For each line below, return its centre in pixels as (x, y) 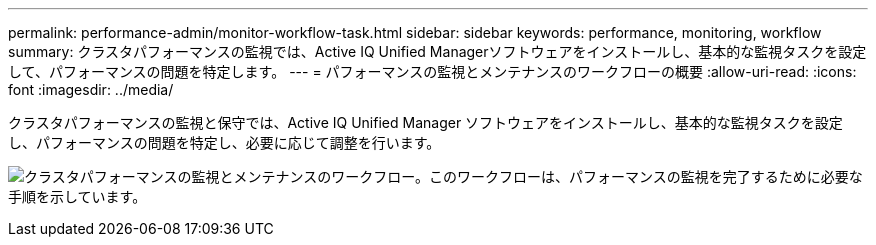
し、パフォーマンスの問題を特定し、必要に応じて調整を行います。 (224, 142)
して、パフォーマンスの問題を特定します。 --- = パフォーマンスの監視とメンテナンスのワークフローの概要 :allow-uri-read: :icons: (432, 71)
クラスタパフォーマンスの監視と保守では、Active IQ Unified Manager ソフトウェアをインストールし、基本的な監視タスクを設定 (425, 122)
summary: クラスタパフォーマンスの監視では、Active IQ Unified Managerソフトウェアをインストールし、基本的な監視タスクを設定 (437, 51)
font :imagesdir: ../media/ (91, 89)
